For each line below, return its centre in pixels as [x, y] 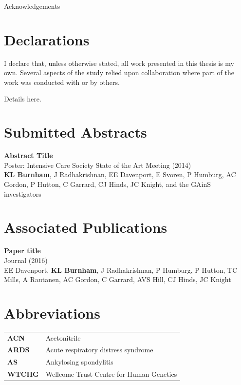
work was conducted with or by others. [62, 82]
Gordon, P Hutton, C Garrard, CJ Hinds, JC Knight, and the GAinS [108, 184]
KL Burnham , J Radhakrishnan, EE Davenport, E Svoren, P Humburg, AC [120, 174]
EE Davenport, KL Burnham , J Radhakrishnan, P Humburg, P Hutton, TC [121, 270]
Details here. [23, 98]
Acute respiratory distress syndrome [99, 350]
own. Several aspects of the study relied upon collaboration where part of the [119, 72]
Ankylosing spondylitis [79, 362]
